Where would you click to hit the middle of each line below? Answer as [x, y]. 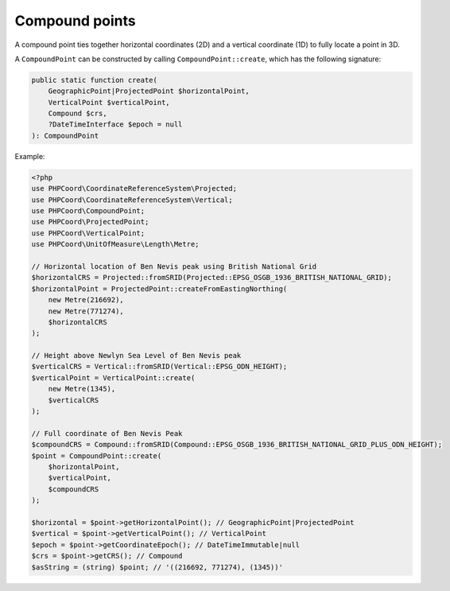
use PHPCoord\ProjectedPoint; [90, 222]
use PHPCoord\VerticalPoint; [88, 233]
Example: [30, 156]
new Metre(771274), [86, 311]
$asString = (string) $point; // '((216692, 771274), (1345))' [157, 567]
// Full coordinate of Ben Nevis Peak [107, 433]
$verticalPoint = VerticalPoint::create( [113, 377]
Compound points [75, 21]
